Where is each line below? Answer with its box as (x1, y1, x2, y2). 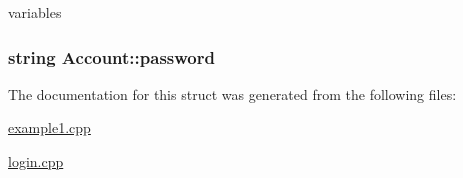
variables (8, 2, 62, 22)
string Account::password (8, 44, 215, 69)
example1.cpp (8, 117, 91, 138)
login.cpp (8, 151, 64, 171)
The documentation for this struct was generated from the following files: (8, 83, 457, 104)
